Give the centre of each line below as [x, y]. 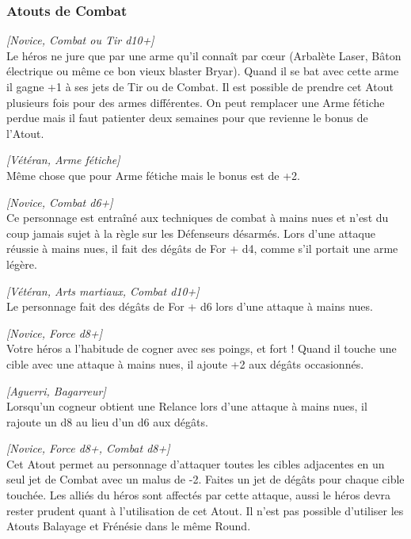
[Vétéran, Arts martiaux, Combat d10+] [103, 291]
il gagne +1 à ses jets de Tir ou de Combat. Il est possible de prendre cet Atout [200, 86]
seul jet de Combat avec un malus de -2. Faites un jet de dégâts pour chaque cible [205, 479]
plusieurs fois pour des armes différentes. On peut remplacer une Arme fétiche [196, 102]
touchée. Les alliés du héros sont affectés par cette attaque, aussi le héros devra [199, 495]
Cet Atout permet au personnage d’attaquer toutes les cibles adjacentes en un [196, 463]
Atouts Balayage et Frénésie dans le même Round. [129, 526]
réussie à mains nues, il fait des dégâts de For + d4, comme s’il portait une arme [202, 248]
